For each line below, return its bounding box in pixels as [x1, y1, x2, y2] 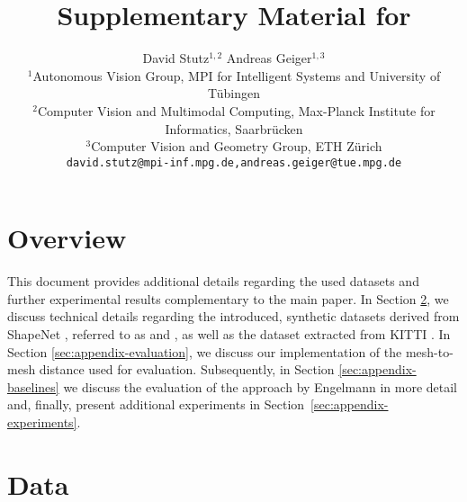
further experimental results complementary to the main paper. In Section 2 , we [7, 289, 449, 308]
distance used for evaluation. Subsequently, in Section [39, 360, 335, 379]
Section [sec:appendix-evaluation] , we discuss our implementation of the [7, 342, 402, 361]
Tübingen [207, 84, 261, 103]
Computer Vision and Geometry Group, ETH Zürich [91, 137, 382, 156]
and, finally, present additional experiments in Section [7, 395, 305, 414]
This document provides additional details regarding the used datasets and [7, 272, 419, 291]
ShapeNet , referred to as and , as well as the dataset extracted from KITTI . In [7, 325, 451, 344]
